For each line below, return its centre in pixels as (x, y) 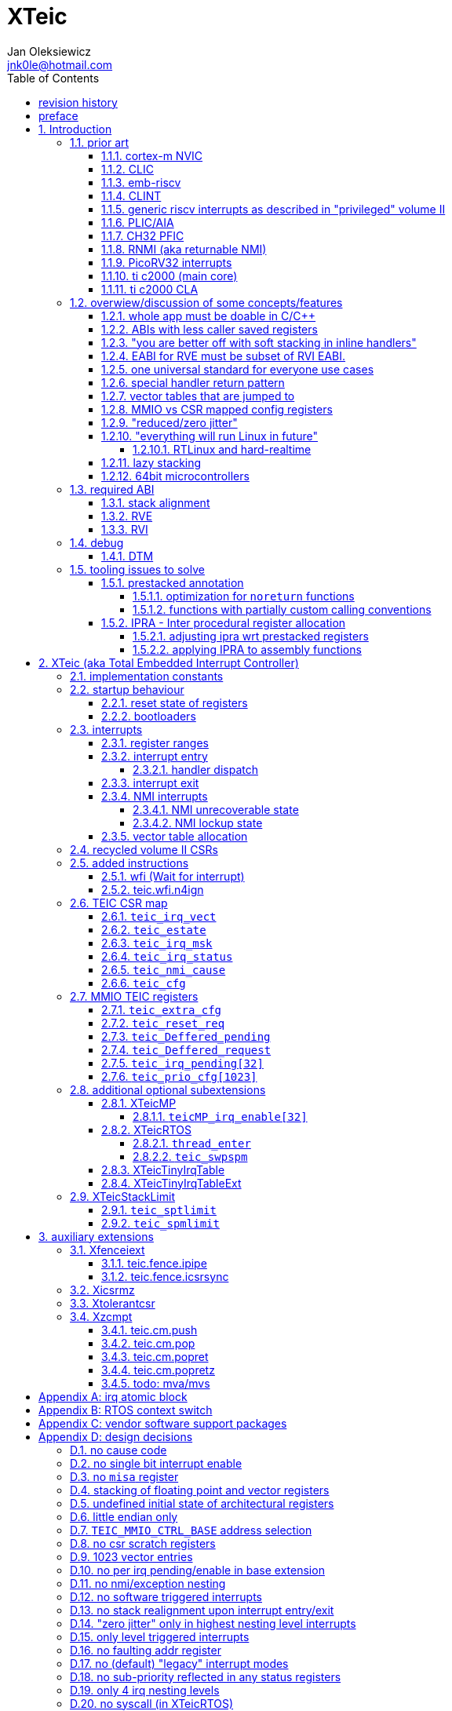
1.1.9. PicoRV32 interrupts (167, 262)
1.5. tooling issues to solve (137, 569)
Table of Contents (53, 78)
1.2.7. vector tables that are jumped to (198, 396)
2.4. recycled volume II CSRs (144, 849)
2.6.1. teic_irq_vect (159, 916)
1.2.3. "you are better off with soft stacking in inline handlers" (259, 342)
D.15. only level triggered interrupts (160, 1636)
